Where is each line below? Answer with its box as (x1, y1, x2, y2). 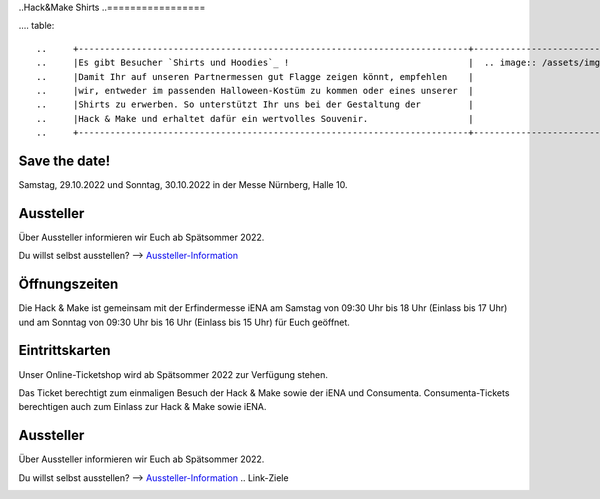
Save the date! (18, 152, 111, 169)
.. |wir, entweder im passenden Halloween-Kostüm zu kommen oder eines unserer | (36, 85, 474, 96)
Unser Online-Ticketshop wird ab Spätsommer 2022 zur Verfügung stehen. (18, 368, 329, 380)
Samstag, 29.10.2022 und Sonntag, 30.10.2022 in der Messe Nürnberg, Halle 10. (18, 179, 348, 191)
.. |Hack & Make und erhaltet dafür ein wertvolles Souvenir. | (36, 113, 474, 124)
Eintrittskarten (18, 342, 111, 359)
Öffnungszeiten (18, 276, 119, 293)
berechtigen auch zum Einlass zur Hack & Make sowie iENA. (18, 401, 267, 413)
